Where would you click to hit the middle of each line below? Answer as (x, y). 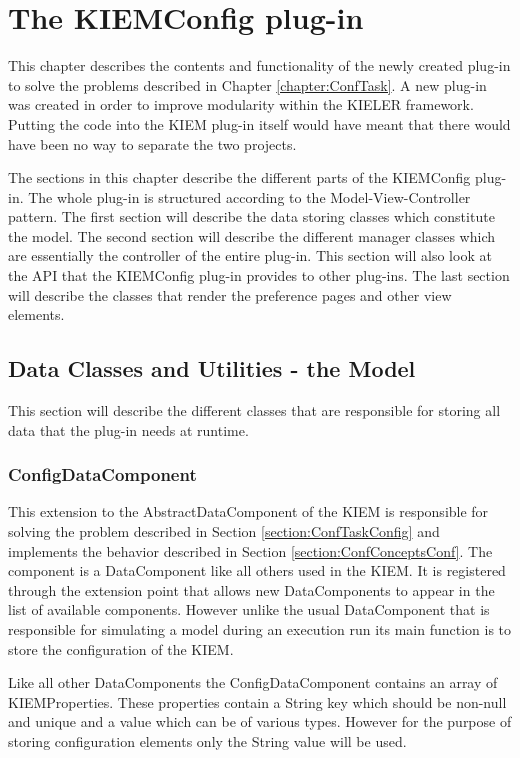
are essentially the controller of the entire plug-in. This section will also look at (250, 255)
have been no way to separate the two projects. (152, 143)
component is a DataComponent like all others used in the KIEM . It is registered (257, 570)
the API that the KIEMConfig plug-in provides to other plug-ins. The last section (259, 275)
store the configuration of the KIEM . (121, 648)
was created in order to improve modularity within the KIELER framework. (241, 104)
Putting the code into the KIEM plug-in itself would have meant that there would (259, 123)
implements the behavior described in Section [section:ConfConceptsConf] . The (250, 550)
